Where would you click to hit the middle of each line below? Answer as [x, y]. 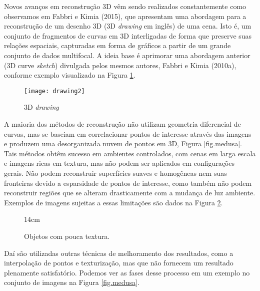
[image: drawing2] [54, 91]
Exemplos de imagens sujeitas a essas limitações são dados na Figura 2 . [113, 202]
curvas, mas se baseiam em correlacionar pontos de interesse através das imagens [128, 133]
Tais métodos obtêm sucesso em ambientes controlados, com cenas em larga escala [130, 153]
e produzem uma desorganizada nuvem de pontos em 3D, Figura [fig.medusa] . [123, 143]
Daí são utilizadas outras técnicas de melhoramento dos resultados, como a [119, 253]
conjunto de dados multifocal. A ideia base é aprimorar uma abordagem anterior [127, 55]
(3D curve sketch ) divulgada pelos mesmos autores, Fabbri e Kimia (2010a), [120, 65]
